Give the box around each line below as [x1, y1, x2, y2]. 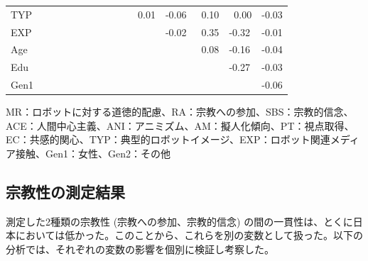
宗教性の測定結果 [6, 180, 125, 202]
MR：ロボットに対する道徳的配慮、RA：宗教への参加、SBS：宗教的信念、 [6, 104, 354, 119]
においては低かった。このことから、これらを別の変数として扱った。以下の [15, 228, 363, 243]
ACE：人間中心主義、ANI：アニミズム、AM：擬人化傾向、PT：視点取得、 [6, 118, 355, 133]
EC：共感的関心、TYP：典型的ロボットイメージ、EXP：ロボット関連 [6, 132, 330, 147]
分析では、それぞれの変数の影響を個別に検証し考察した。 [6, 241, 274, 256]
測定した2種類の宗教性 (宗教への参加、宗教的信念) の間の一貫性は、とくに [6, 213, 353, 228]
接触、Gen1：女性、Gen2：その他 [15, 146, 171, 160]
